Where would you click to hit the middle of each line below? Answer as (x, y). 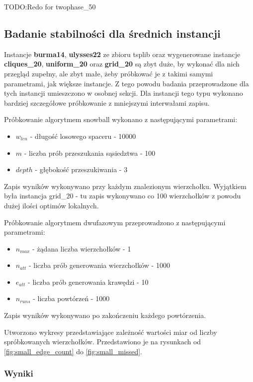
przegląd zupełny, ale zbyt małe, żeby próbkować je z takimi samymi (109, 73)
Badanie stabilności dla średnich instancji (112, 33)
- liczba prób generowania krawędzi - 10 (88, 282)
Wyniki (19, 373)
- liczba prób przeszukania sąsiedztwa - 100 (90, 153)
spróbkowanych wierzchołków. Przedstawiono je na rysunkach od (103, 342)
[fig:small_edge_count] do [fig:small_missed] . (73, 351)
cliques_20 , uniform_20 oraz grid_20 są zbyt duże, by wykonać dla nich (122, 64)
